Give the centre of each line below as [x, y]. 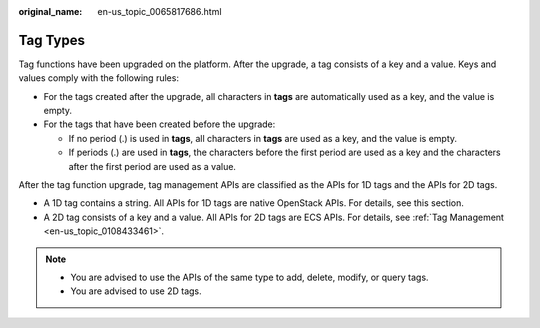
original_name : [50, 11]
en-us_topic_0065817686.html [159, 11]
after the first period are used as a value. [152, 166]
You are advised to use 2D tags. [136, 291]
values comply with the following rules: [99, 78]
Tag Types [51, 40]
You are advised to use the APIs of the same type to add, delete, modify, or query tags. [249, 277]
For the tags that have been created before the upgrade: [159, 124]
